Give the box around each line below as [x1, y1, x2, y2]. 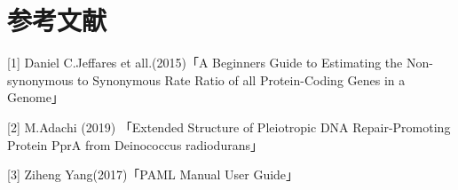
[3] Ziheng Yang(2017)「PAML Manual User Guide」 [7, 165, 299, 184]
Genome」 [7, 88, 64, 107]
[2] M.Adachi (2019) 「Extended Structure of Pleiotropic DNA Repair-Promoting [7, 117, 451, 136]
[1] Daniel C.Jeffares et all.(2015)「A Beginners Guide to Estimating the [7, 53, 403, 72]
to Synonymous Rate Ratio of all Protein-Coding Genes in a [77, 70, 406, 89]
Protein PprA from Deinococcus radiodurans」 [7, 135, 263, 154]
